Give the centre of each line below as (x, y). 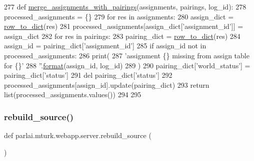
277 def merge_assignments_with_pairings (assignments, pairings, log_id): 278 (125, 6)
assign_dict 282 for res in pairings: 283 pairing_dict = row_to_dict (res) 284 (122, 36)
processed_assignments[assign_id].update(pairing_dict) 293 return (107, 84)
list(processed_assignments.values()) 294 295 (73, 94)
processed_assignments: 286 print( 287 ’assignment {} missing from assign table (127, 55)
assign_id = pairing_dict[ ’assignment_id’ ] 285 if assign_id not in (105, 46)
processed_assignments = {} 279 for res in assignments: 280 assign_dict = (119, 16)
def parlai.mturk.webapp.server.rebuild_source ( (78, 135)
